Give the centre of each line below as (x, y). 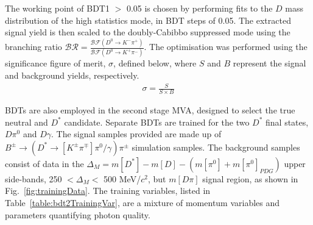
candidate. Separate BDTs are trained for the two (157, 122)
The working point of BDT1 (57, 8)
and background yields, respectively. (72, 75)
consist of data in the (44, 163)
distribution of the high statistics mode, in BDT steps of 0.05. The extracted (148, 20)
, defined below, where (155, 63)
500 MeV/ (122, 178)
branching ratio (33, 47)
